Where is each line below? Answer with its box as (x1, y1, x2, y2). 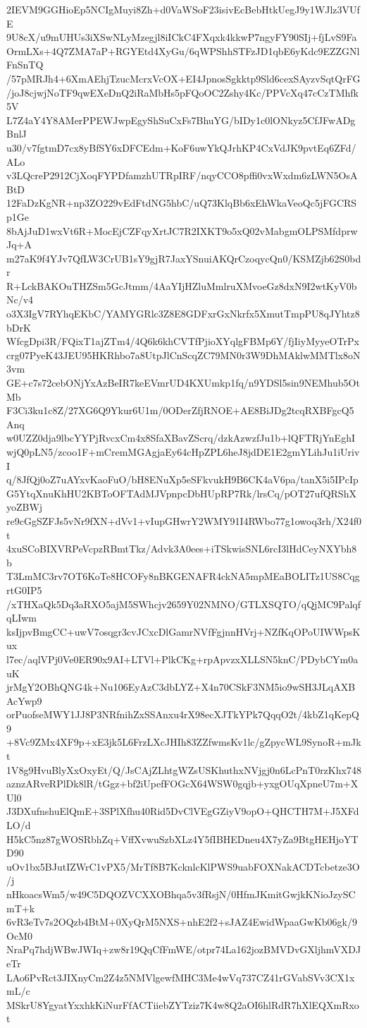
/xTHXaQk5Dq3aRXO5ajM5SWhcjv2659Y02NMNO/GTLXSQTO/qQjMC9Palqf (6, 596, 361, 611)
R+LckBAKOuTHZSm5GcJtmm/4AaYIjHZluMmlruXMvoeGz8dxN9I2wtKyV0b (6, 278, 357, 293)
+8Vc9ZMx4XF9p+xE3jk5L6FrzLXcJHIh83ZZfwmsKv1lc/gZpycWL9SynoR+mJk (6, 734, 361, 749)
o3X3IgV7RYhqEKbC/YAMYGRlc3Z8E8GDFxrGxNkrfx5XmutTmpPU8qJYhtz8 (6, 306, 360, 321)
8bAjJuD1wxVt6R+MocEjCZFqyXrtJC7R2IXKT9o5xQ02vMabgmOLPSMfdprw (6, 223, 358, 238)
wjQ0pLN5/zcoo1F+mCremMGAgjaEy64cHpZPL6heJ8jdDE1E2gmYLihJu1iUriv (6, 445, 360, 459)
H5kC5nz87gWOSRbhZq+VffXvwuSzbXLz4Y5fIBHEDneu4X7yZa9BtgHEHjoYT (6, 831, 359, 846)
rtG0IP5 (6, 582, 42, 597)
